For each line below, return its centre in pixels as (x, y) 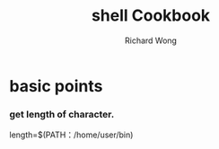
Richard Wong (151, 40)
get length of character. (62, 114)
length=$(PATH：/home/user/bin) (71, 135)
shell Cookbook (151, 16)
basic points (56, 86)
